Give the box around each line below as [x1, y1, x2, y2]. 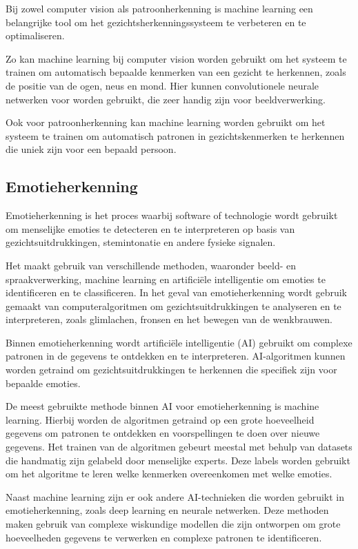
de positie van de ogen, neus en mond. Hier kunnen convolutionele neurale [6, 78, 319, 92]
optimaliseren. [6, 28, 65, 43]
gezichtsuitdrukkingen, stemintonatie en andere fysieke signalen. [6, 235, 276, 249]
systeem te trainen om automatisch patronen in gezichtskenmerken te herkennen [6, 128, 345, 143]
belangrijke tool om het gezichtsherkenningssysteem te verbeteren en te [6, 14, 306, 29]
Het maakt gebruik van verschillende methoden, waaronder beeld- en [6, 258, 297, 272]
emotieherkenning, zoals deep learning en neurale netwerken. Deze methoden [6, 503, 329, 517]
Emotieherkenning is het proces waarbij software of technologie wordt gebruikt [6, 208, 338, 222]
